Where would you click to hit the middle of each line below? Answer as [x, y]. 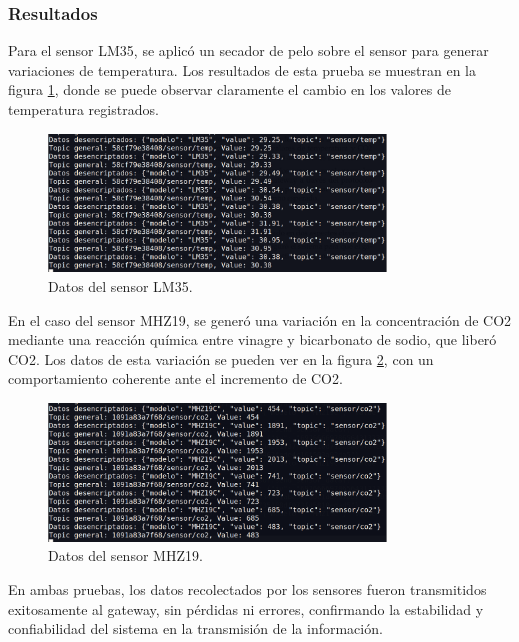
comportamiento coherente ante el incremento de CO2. [175, 378]
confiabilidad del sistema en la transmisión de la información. [195, 628]
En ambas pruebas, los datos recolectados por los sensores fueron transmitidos [247, 588]
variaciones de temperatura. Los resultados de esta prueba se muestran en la [242, 69]
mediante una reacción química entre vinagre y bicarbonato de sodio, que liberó [252, 339]
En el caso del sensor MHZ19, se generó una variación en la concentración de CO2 [260, 319]
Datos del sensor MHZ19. [125, 555]
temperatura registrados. [83, 109]
